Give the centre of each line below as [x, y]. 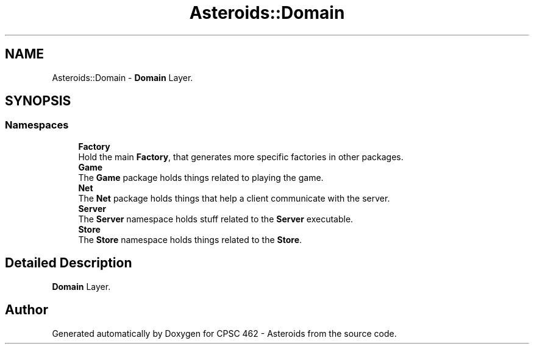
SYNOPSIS [38, 101]
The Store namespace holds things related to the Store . [190, 239]
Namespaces [37, 125]
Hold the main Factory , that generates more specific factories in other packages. [241, 157]
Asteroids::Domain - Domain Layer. [123, 77]
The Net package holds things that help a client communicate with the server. [234, 198]
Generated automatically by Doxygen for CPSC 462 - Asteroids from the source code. [224, 333]
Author [27, 310]
